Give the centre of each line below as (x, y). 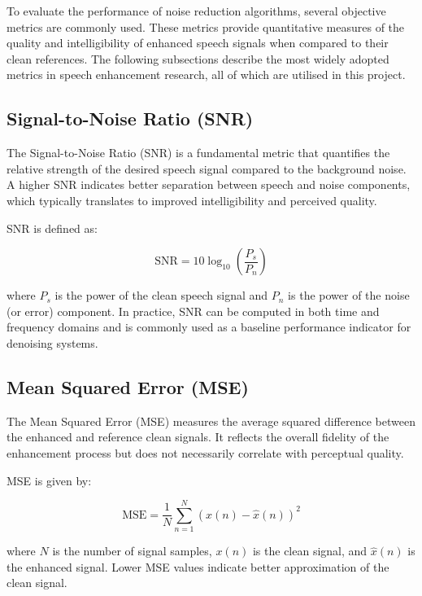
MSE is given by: (49, 480)
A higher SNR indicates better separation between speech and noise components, (209, 184)
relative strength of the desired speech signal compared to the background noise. (207, 168)
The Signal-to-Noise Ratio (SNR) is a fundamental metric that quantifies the (198, 153)
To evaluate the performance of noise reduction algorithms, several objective (196, 11)
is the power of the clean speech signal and (161, 295)
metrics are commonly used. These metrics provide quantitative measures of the (206, 26)
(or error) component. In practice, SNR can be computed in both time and (193, 311)
